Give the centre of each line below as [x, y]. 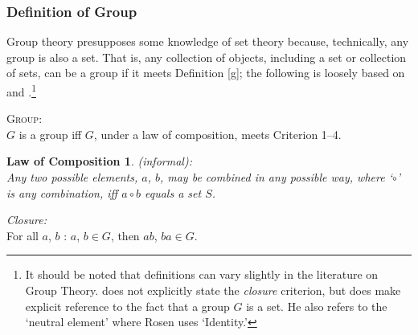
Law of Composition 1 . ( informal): [99, 161]
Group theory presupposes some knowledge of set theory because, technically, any [208, 41]
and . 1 [21, 90]
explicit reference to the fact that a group [127, 306]
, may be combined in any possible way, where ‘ [276, 177]
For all [23, 235]
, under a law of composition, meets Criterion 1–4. [217, 134]
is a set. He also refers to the [317, 306]
